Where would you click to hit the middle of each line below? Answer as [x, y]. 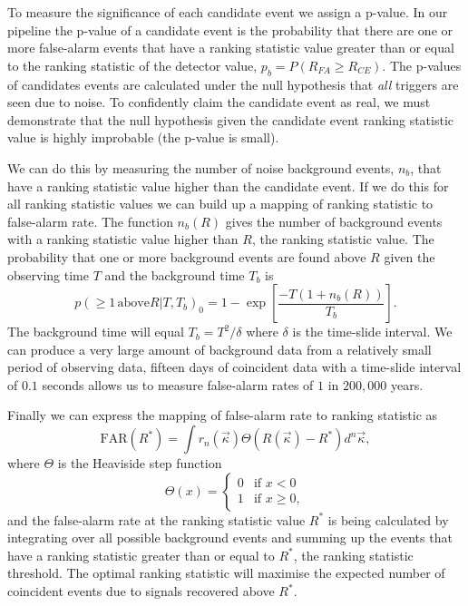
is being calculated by [388, 519]
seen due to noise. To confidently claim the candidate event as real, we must [219, 102]
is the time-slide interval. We [372, 332]
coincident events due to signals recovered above [141, 591]
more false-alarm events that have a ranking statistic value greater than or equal [231, 48]
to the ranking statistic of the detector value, [132, 65]
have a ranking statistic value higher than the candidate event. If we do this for [228, 186]
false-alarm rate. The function [90, 221]
